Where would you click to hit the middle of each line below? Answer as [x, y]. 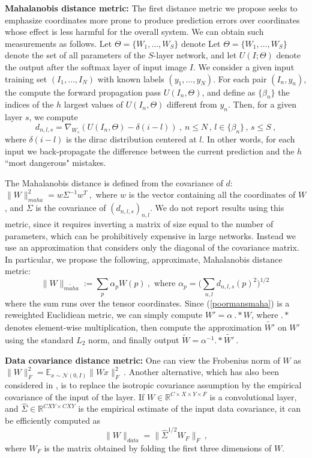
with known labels [131, 78]
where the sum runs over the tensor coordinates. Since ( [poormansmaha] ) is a [147, 303]
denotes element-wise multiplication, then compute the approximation [133, 327]
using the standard [39, 339]
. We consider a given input [244, 66]
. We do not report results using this [217, 208]
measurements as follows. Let [58, 43]
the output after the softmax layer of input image [96, 66]
